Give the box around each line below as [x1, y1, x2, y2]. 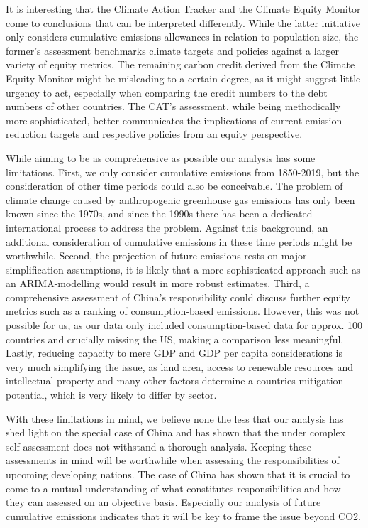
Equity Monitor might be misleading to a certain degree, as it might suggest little [6, 70, 361, 85]
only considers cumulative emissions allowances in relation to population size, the [6, 29, 359, 44]
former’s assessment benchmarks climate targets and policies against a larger [6, 43, 339, 58]
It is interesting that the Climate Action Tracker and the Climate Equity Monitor [6, 1, 361, 16]
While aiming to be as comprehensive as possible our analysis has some [6, 150, 316, 165]
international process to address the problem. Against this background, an [6, 220, 328, 235]
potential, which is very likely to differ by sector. [6, 387, 217, 402]
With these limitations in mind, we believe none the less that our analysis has [6, 411, 344, 426]
